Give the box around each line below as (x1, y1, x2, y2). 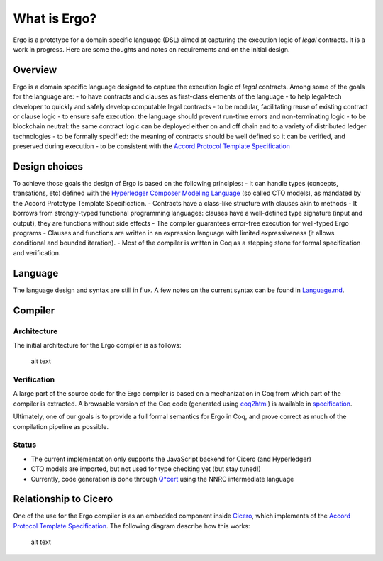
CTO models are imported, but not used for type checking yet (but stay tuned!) (30, 465, 262, 473)
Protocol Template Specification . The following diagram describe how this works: (13, 521, 251, 530)
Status (13, 440, 37, 450)
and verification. (13, 248, 61, 257)
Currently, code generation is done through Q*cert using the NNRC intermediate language (30, 474, 294, 483)
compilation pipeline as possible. (13, 422, 109, 431)
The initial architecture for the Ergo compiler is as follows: (13, 340, 182, 349)
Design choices (13, 160, 84, 172)
